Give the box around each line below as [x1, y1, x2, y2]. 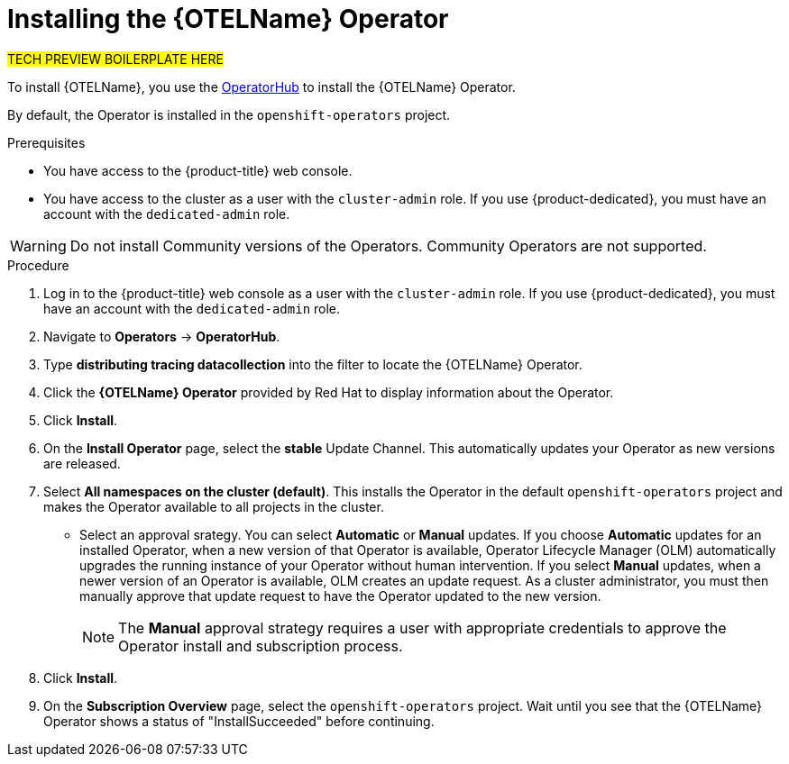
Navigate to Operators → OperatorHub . [43, 328, 280, 344]
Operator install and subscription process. [118, 636, 403, 655]
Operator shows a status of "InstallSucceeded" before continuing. [43, 713, 435, 729]
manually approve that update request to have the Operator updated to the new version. [79, 587, 601, 604]
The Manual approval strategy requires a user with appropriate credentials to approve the [118, 618, 727, 637]
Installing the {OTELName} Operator [7, 4, 449, 34]
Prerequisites [7, 134, 86, 150]
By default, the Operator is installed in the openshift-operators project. [7, 106, 451, 123]
